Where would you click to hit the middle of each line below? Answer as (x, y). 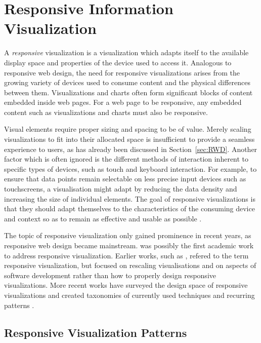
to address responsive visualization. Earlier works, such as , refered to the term (126, 255)
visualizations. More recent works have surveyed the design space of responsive (126, 285)
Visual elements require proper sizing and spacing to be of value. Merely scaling (128, 129)
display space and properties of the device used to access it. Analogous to (118, 62)
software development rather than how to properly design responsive (110, 275)
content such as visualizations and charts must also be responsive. (106, 112)
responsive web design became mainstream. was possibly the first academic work (129, 245)
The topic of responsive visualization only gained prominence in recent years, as (128, 235)
